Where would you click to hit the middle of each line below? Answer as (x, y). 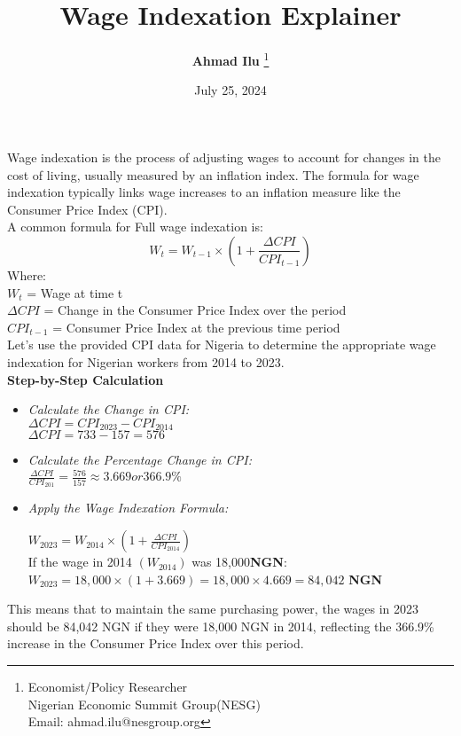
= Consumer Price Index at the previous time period (196, 327)
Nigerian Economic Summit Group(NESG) (144, 704)
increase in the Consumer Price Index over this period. (156, 643)
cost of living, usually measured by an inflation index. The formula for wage (213, 174)
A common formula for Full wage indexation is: (135, 227)
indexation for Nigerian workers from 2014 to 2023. (146, 361)
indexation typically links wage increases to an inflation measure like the (204, 192)
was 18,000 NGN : (239, 562)
